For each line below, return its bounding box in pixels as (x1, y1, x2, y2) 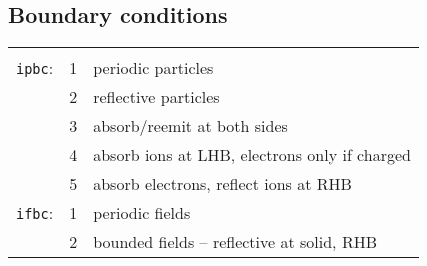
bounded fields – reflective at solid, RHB (93, 230, 377, 254)
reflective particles (93, 85, 220, 109)
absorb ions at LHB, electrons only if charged (93, 143, 411, 167)
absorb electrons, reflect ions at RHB (93, 172, 352, 196)
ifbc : (16, 201, 54, 225)
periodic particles (93, 56, 214, 80)
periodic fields (93, 201, 191, 225)
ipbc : (16, 56, 54, 80)
